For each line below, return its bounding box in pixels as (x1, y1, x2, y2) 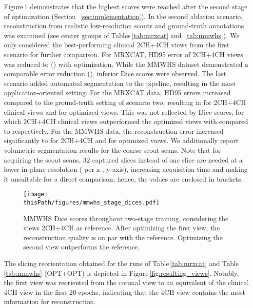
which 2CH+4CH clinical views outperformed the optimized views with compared (4, 116, 248, 126)
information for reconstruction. (4, 296, 96, 307)
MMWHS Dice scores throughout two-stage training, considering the (23, 213, 229, 223)
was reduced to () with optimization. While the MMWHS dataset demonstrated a (4, 59, 249, 69)
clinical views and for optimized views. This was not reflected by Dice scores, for (4, 106, 244, 117)
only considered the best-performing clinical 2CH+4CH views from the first (4, 40, 230, 50)
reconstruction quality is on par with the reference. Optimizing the (23, 232, 223, 242)
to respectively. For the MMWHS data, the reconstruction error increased (4, 125, 224, 136)
